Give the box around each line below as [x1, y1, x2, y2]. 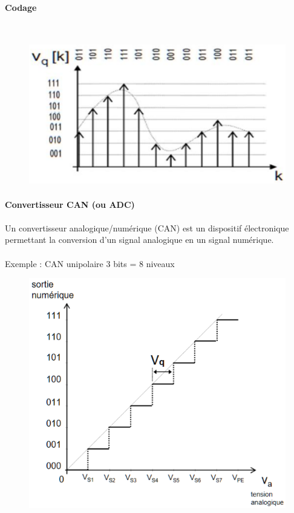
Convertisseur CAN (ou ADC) [5, 198, 135, 210]
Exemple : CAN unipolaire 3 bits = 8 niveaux [5, 257, 175, 269]
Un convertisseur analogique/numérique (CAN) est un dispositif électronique [5, 221, 289, 234]
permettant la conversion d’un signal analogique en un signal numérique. [5, 233, 274, 246]
